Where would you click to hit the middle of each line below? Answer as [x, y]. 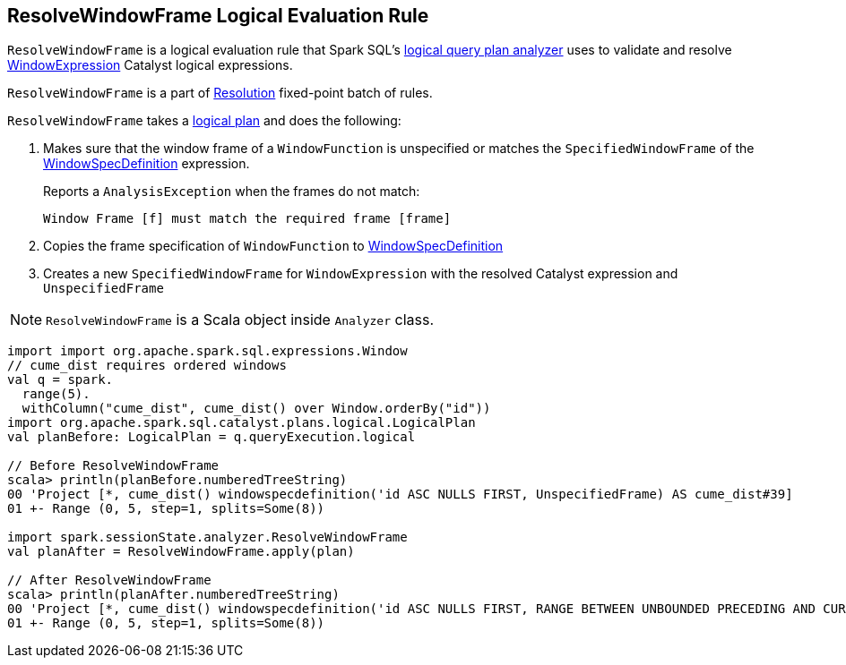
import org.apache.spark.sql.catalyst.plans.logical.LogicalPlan [242, 423]
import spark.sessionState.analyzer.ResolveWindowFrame [207, 537]
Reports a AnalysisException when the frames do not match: [232, 192]
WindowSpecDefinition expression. [147, 164]
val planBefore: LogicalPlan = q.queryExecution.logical [211, 437]
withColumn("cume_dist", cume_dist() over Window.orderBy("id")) [256, 409]
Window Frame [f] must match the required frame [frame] [247, 219]
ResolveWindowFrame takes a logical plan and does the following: [204, 121]
